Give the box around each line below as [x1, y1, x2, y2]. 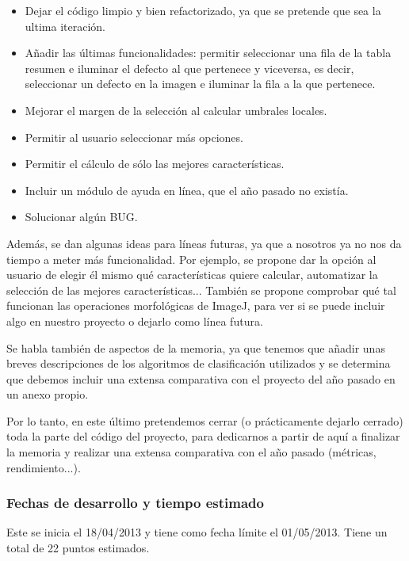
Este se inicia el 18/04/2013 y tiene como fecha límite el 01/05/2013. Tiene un [6, 524, 388, 540]
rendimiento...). [6, 459, 81, 475]
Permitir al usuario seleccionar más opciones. [25, 128, 243, 145]
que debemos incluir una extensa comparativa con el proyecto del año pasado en [6, 370, 396, 387]
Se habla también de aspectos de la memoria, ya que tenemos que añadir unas [6, 339, 385, 356]
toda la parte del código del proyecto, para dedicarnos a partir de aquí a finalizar [6, 428, 400, 445]
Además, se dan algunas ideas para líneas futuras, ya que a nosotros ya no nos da [6, 235, 402, 251]
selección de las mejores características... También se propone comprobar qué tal [6, 281, 396, 298]
